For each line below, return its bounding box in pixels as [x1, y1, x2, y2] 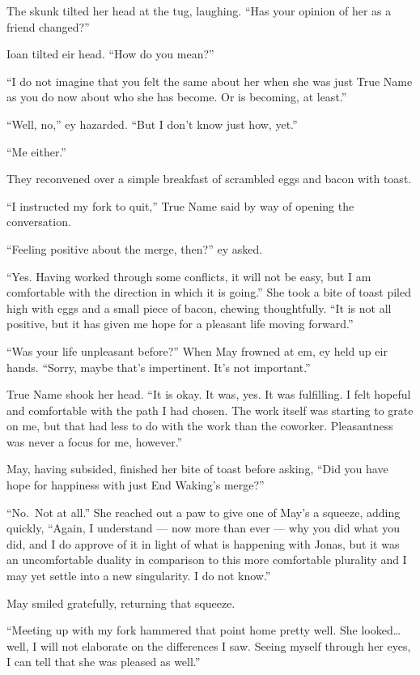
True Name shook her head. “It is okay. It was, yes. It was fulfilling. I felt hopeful [6, 386, 411, 403]
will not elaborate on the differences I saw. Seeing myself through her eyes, [40, 637, 411, 654]
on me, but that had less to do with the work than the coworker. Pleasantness [6, 417, 393, 434]
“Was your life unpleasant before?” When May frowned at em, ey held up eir [6, 342, 388, 359]
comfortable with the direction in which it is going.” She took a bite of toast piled [6, 284, 411, 301]
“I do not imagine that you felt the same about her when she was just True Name [6, 72, 413, 89]
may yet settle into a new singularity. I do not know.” [6, 567, 271, 584]
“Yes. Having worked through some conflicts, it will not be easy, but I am [6, 267, 371, 284]
